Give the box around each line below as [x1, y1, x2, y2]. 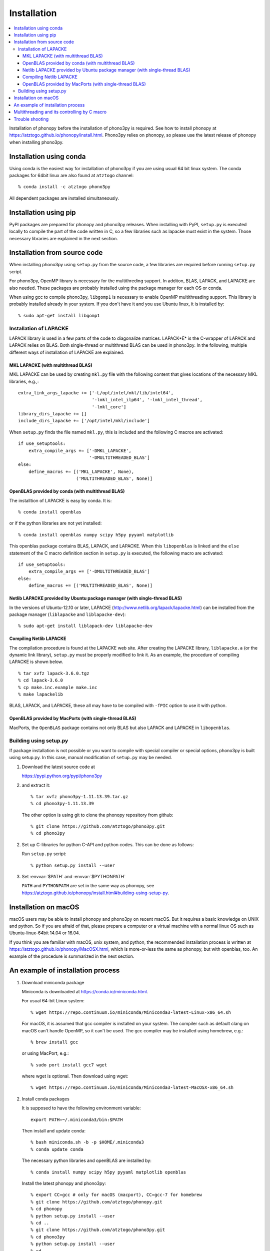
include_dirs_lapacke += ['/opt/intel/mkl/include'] [18, 418, 150, 424]
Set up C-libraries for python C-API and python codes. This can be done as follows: [21, 841, 194, 848]
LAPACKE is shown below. [9, 659, 63, 665]
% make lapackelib [18, 692, 63, 698]
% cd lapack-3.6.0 [18, 678, 63, 683]
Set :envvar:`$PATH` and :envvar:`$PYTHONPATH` [21, 874, 126, 880]
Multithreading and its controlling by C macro [13, 109, 107, 115]
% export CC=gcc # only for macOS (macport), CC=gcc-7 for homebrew [30, 1192, 202, 1198]
